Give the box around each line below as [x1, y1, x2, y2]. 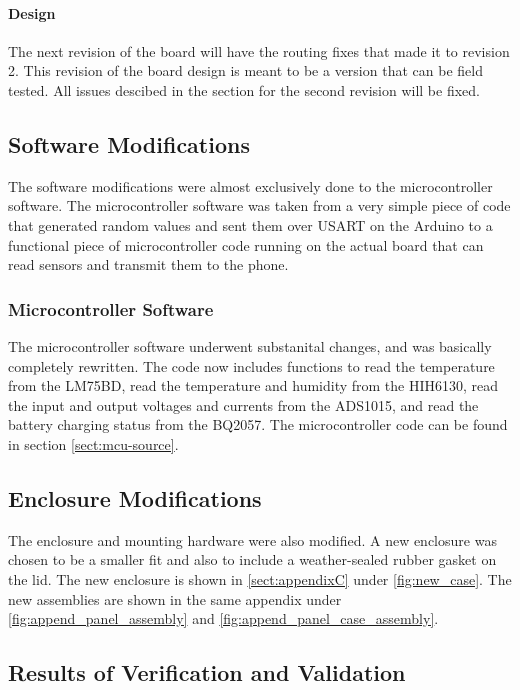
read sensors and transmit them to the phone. [8, 254, 289, 275]
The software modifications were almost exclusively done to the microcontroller [8, 175, 493, 196]
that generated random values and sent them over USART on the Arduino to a [8, 214, 493, 235]
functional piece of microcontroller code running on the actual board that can [8, 234, 484, 255]
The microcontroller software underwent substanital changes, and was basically [8, 335, 492, 356]
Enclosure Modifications [8, 482, 262, 513]
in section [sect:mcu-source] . [8, 433, 179, 454]
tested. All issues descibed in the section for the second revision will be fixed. [8, 79, 480, 100]
